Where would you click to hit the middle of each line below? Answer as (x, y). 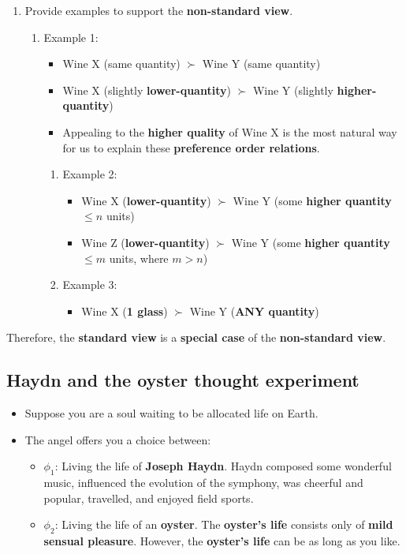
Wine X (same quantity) (121, 64)
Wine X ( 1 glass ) (125, 311)
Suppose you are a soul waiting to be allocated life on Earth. (171, 413)
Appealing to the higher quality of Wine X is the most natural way (230, 131)
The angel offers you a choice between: (118, 439)
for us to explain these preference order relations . (191, 147)
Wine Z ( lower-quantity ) (145, 242)
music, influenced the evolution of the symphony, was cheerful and (203, 483)
